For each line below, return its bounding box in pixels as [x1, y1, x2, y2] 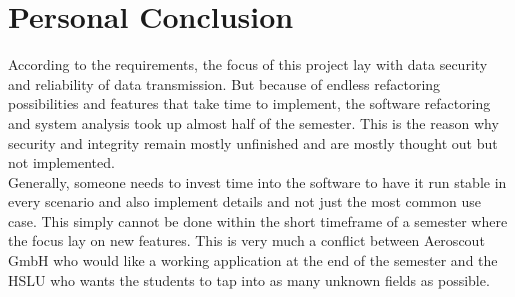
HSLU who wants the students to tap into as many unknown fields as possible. [8, 269, 490, 290]
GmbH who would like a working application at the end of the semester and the [8, 250, 498, 271]
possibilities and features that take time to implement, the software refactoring [8, 93, 491, 114]
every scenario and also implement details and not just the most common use [8, 191, 481, 212]
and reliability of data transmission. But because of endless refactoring [8, 73, 441, 94]
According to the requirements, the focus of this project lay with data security [8, 54, 488, 75]
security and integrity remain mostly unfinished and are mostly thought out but [8, 132, 498, 153]
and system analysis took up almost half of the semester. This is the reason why [8, 112, 499, 133]
